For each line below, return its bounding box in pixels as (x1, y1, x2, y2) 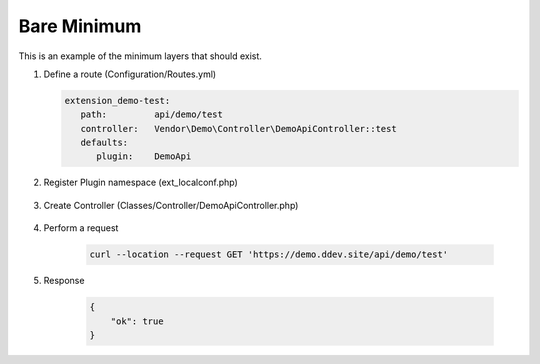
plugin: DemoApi (96, 151, 192, 162)
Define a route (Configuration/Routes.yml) (43, 68, 217, 80)
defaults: (80, 137, 129, 149)
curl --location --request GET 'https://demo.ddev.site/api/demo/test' (89, 249, 449, 260)
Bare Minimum (18, 15, 142, 37)
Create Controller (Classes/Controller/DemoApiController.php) (43, 199, 299, 211)
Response (43, 275, 85, 287)
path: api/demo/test (80, 109, 224, 120)
